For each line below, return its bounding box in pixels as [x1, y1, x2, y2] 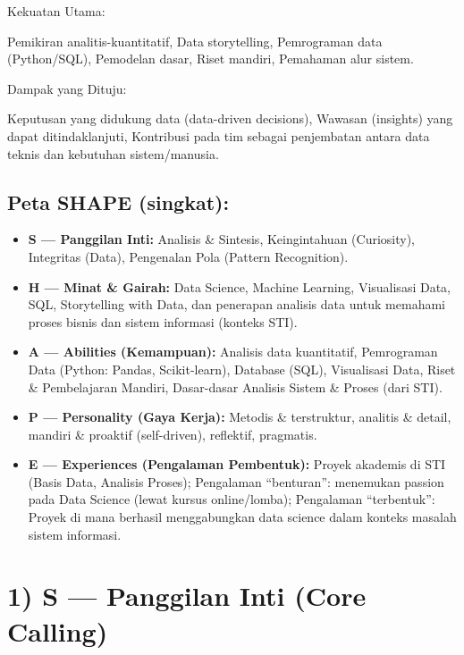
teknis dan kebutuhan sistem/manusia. [7, 144, 219, 163]
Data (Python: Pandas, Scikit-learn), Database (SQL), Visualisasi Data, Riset [28, 359, 456, 378]
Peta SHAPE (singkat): [7, 188, 230, 215]
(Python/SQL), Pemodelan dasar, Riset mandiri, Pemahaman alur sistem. [7, 49, 414, 68]
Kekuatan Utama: [7, 2, 105, 20]
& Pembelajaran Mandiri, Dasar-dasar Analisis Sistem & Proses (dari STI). [28, 377, 443, 396]
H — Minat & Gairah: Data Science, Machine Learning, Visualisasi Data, [28, 277, 451, 296]
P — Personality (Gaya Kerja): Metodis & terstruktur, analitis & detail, [28, 407, 451, 426]
